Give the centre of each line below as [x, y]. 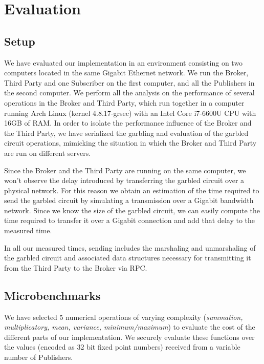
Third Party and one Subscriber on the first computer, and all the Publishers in [129, 82]
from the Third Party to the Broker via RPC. [76, 267]
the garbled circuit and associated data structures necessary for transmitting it [128, 258]
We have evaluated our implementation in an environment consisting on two [124, 62]
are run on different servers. [48, 153]
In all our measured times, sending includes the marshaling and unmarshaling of [130, 247]
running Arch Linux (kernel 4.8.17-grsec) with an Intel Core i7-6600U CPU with [130, 113]
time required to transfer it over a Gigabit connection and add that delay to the [129, 220]
